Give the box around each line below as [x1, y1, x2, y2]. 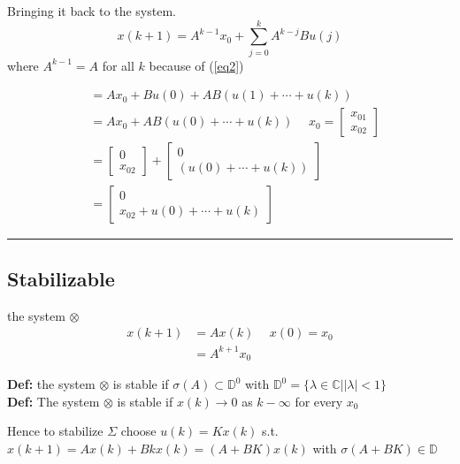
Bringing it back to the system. [7, 2, 176, 19]
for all [102, 56, 134, 74]
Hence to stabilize [7, 422, 103, 440]
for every [295, 392, 343, 410]
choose [120, 422, 157, 440]
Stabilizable [7, 264, 115, 292]
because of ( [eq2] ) [149, 56, 244, 74]
